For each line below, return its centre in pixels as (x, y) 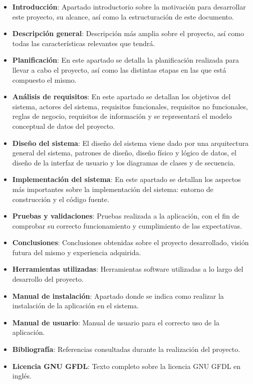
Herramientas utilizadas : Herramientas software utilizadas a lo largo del (128, 269)
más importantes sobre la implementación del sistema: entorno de (113, 189)
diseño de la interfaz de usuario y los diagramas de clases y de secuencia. (124, 162)
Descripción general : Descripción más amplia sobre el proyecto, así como (128, 33)
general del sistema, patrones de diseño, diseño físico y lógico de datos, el (124, 153)
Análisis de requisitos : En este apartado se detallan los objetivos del (121, 97)
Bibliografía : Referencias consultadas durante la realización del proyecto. (126, 349)
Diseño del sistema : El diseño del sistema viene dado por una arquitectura (130, 143)
